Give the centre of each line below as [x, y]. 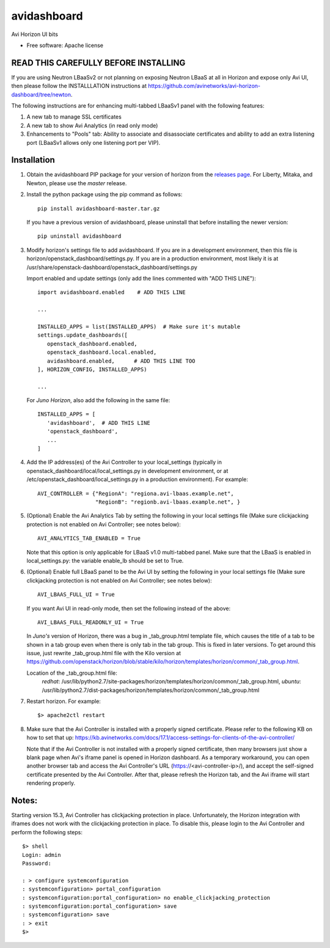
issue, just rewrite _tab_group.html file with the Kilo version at [104, 653]
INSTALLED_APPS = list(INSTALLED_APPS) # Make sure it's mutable [139, 326]
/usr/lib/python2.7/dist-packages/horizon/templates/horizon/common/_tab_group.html [151, 690]
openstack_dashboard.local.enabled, [102, 352]
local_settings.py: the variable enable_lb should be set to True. [105, 560]
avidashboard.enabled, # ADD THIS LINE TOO [121, 361]
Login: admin [42, 855]
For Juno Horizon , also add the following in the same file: [98, 400]
